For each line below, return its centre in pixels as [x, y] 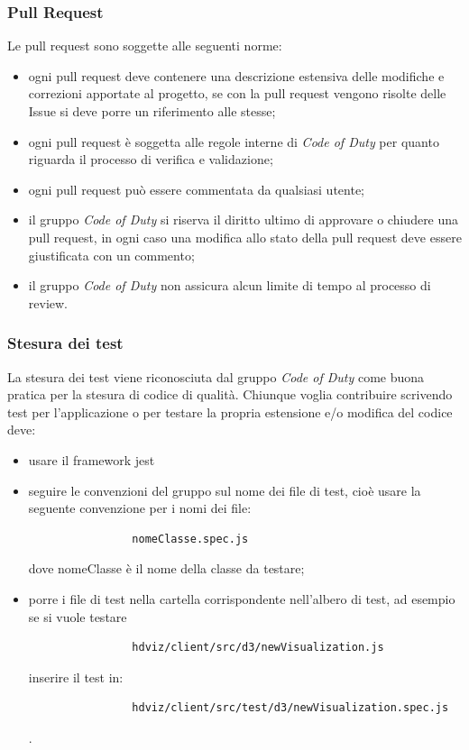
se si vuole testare [78, 616]
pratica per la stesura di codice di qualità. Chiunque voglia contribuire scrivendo [230, 394]
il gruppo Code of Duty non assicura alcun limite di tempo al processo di [230, 285]
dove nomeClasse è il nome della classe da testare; [166, 568]
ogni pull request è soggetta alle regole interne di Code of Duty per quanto [234, 141]
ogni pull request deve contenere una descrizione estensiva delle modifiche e [236, 75]
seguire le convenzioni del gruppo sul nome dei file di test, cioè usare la [225, 490]
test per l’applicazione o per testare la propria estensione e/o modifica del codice [230, 412]
